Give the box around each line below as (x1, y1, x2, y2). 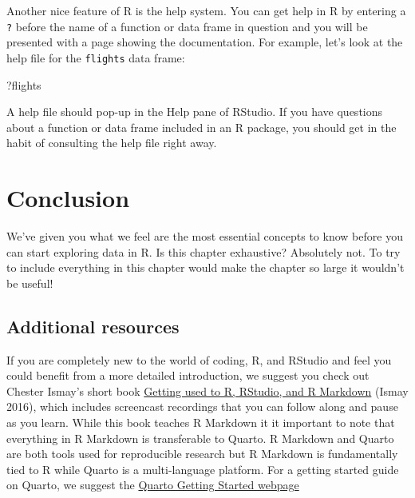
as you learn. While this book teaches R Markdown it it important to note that (6, 413, 395, 430)
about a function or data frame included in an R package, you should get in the (6, 118, 397, 135)
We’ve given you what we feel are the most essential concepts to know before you (6, 228, 403, 244)
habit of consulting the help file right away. (6, 134, 217, 151)
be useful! (6, 274, 53, 291)
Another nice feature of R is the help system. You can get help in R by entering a (6, 2, 406, 18)
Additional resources (6, 313, 180, 338)
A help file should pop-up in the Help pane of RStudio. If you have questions (6, 103, 383, 120)
